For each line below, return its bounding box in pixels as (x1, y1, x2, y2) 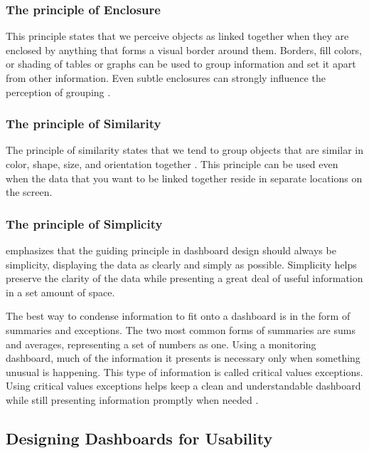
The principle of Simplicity (6, 214, 163, 232)
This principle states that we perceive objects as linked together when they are (6, 28, 349, 43)
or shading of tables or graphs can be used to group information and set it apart (6, 56, 356, 71)
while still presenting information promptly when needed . (6, 392, 259, 407)
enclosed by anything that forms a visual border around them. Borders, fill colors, (6, 42, 363, 57)
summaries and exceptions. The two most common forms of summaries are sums (6, 322, 355, 337)
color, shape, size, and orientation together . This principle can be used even (6, 157, 338, 171)
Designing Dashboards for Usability (6, 427, 273, 449)
